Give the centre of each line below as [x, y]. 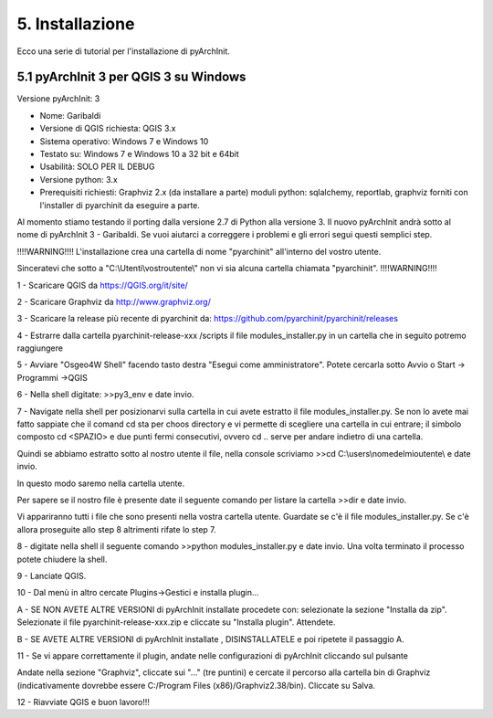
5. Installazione [76, 24]
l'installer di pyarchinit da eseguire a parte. [120, 205]
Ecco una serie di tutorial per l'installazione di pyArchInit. [123, 51]
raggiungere [40, 348]
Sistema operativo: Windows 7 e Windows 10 [124, 141]
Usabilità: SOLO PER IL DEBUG [97, 167]
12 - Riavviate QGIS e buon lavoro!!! [84, 702]
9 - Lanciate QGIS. [52, 575]
